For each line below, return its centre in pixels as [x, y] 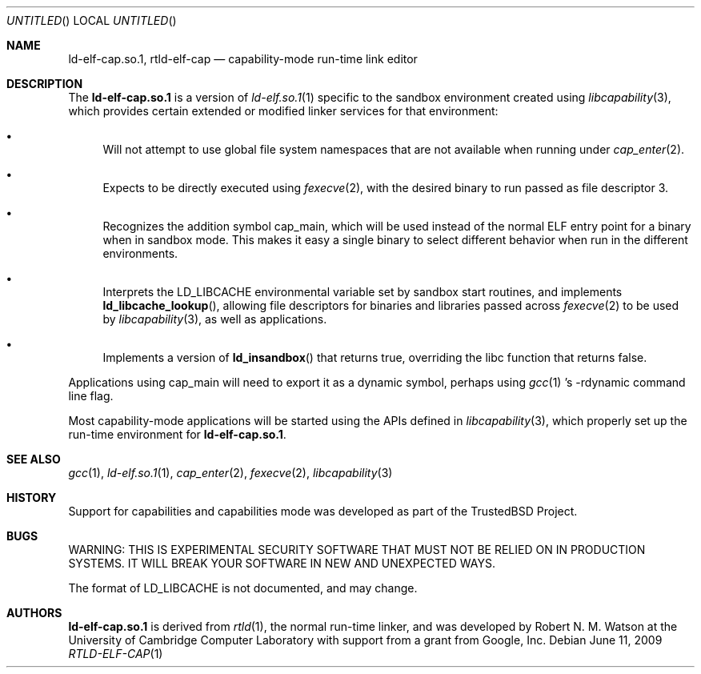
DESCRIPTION [45, 84]
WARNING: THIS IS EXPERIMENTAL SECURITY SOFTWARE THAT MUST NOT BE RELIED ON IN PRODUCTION [357, 550]
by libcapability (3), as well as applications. [215, 319]
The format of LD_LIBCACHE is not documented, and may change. [243, 588]
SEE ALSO [34, 459]
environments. [140, 253]
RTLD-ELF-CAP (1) [116, 654]
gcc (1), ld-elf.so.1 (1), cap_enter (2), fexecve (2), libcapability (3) [230, 473]
